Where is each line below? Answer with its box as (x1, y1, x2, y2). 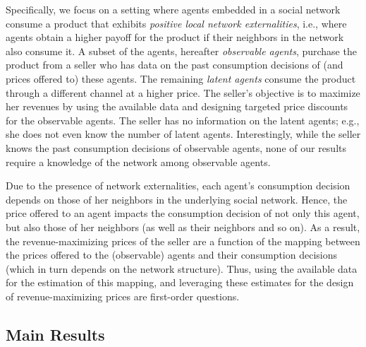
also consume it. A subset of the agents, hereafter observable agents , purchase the (6, 43, 357, 58)
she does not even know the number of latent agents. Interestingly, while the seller (6, 127, 361, 141)
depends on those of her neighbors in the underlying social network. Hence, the (6, 192, 348, 206)
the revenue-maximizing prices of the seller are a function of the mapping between (6, 233, 360, 248)
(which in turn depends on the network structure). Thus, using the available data (6, 261, 358, 276)
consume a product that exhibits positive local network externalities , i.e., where (6, 16, 347, 30)
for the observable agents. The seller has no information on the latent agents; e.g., (6, 112, 360, 127)
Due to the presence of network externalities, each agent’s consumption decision (6, 178, 350, 193)
